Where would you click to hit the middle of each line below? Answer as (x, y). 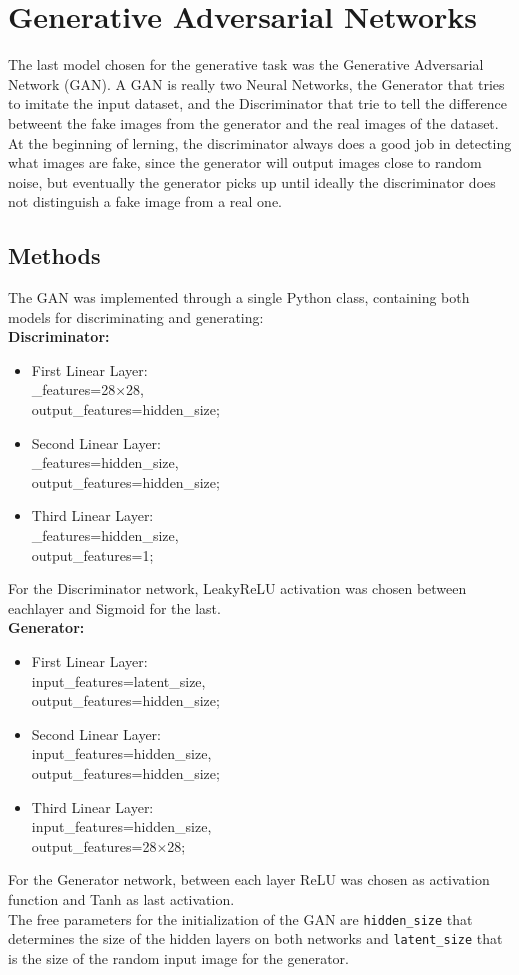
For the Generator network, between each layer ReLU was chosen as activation (249, 879)
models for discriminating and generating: (136, 316)
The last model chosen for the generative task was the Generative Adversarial (246, 64)
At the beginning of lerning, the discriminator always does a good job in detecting (260, 142)
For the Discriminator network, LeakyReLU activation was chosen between (237, 588)
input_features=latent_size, (118, 680)
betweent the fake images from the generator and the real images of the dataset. (253, 122)
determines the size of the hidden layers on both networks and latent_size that (255, 938)
